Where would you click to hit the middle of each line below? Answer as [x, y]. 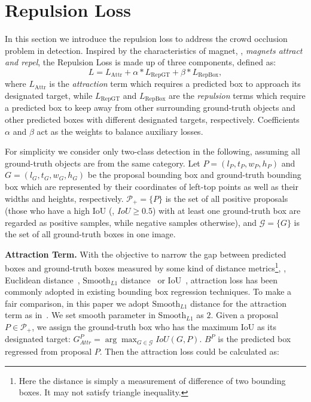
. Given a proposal [245, 315]
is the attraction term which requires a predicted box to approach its [175, 84]
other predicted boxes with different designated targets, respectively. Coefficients [152, 119]
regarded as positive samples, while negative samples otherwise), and [131, 222]
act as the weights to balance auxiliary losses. [120, 131]
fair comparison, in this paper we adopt [77, 303]
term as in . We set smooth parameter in [80, 315]
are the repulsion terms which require [237, 95]
